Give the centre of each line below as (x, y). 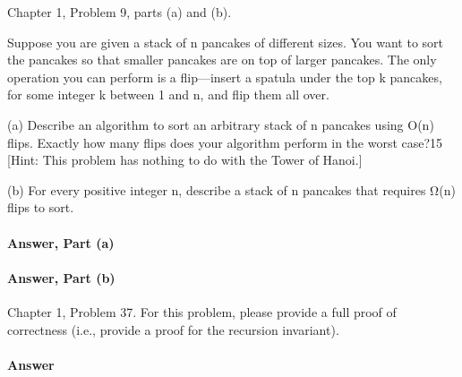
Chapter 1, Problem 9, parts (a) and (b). (120, 12)
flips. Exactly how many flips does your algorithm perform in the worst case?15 (225, 142)
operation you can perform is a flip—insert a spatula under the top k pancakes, (225, 77)
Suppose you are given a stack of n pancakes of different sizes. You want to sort (226, 42)
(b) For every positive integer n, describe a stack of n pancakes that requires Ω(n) (231, 189)
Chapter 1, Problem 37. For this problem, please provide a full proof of (202, 311)
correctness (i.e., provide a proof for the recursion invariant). (173, 329)
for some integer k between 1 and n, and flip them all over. (168, 94)
